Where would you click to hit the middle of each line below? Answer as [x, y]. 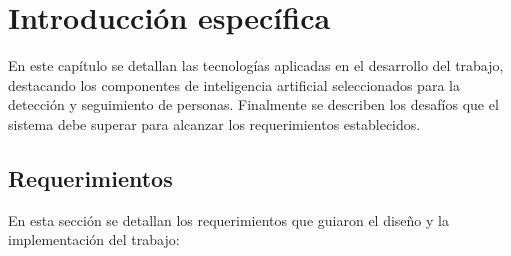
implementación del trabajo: [94, 239]
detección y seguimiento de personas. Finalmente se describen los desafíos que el [253, 104]
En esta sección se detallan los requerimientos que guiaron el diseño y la [228, 219]
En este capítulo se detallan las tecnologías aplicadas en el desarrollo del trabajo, [256, 65]
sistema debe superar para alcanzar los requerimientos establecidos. [214, 123]
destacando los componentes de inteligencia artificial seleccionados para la [234, 84]
